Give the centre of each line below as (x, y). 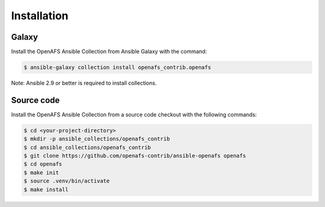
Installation (40, 16)
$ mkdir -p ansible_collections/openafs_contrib (97, 139)
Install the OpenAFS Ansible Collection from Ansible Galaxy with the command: (109, 52)
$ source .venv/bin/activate (67, 181)
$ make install (46, 189)
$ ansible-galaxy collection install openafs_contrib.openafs (117, 67)
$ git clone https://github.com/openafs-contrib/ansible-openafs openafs (135, 156)
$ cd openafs (43, 164)
